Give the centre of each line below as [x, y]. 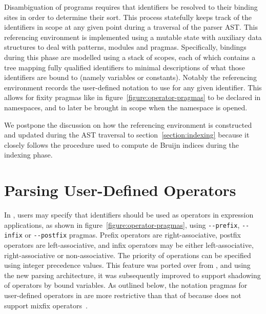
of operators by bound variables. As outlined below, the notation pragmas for [126, 285]
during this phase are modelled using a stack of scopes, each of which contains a [130, 57]
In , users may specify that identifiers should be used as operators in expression [129, 215]
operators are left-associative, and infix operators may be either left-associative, [129, 244]
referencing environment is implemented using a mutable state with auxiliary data [133, 37]
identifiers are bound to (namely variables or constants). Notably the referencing [130, 77]
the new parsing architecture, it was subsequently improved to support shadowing [132, 275]
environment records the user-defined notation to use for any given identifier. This [133, 87]
